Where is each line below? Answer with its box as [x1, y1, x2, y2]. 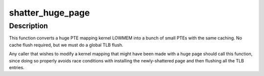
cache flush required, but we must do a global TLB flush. [9, 42, 123, 48]
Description [9, 21, 48, 30]
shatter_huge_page [9, 7, 90, 18]
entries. [9, 64, 24, 70]
